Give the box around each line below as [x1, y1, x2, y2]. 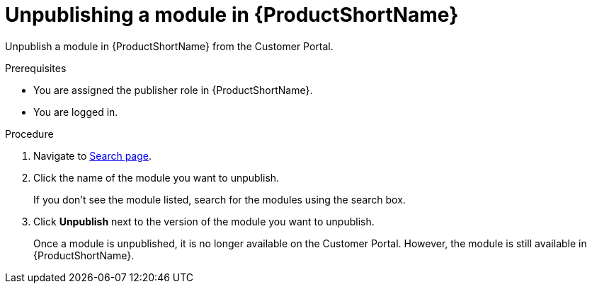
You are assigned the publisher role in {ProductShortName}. [33, 83, 313, 96]
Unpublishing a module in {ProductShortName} [5, 3, 459, 27]
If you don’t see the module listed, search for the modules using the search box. [33, 193, 406, 206]
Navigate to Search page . [33, 149, 152, 162]
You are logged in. [33, 105, 118, 118]
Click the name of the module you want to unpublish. [33, 171, 280, 184]
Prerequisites [5, 61, 67, 74]
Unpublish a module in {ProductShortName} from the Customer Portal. [5, 40, 334, 52]
